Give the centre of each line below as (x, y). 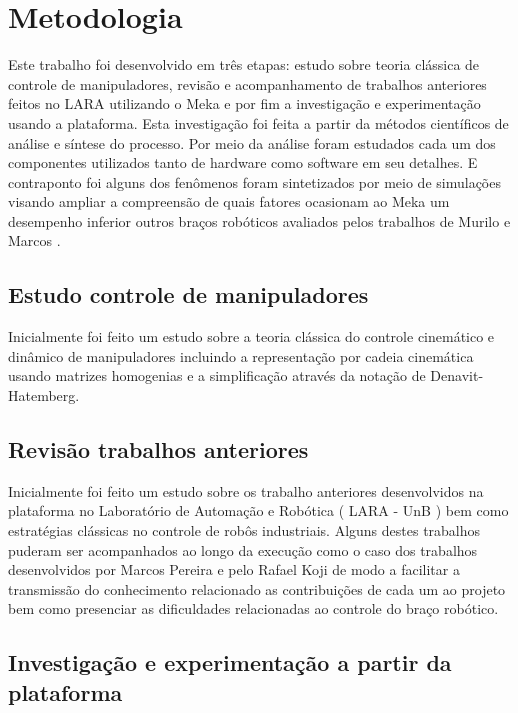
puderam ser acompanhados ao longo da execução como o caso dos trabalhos (243, 549)
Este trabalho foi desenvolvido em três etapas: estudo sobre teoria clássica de (244, 64)
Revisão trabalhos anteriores (158, 449)
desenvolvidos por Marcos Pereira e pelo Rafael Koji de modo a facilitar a (234, 569)
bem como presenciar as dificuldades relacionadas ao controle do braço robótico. (253, 608)
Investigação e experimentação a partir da (230, 662)
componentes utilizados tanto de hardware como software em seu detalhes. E (243, 162)
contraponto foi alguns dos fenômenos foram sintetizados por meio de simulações (254, 181)
